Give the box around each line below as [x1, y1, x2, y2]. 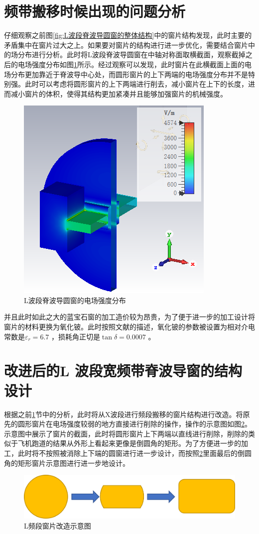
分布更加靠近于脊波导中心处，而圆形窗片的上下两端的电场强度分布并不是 [10, 69, 248, 79]
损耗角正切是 [58, 331, 100, 341]
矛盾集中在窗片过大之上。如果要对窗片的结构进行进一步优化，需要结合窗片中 [4, 39, 255, 50]
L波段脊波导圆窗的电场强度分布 [24, 295, 126, 305]
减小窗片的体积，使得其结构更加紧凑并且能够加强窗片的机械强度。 [10, 88, 227, 99]
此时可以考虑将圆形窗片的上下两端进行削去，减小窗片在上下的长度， [24, 79, 248, 89]
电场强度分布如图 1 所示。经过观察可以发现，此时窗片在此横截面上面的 [17, 59, 245, 69]
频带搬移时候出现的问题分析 [4, 1, 186, 21]
